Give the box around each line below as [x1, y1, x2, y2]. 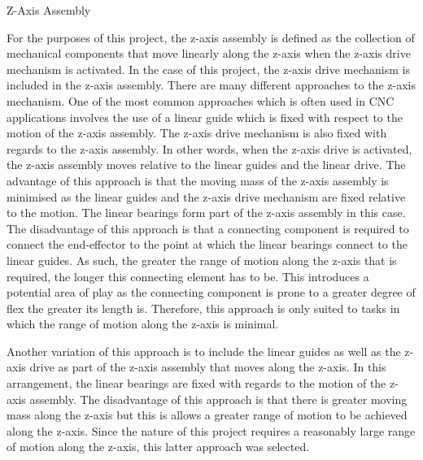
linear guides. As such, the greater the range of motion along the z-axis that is [7, 251, 397, 268]
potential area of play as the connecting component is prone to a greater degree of [7, 284, 416, 301]
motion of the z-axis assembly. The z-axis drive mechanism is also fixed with [7, 124, 387, 141]
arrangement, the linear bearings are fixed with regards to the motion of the [7, 375, 386, 392]
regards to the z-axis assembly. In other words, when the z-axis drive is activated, [7, 140, 412, 157]
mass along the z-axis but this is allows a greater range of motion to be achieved [7, 406, 408, 423]
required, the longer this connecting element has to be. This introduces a [7, 267, 369, 284]
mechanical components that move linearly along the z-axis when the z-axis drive [7, 45, 411, 62]
